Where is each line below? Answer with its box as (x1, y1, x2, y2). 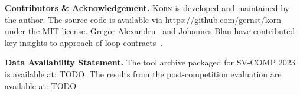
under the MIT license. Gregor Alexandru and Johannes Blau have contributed (5, 25, 295, 37)
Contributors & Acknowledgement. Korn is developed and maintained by (5, 2, 289, 14)
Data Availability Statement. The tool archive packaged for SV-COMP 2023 (5, 56, 295, 68)
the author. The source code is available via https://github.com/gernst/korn (5, 13, 281, 25)
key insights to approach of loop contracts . (5, 36, 163, 48)
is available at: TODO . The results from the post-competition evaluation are (5, 67, 282, 80)
